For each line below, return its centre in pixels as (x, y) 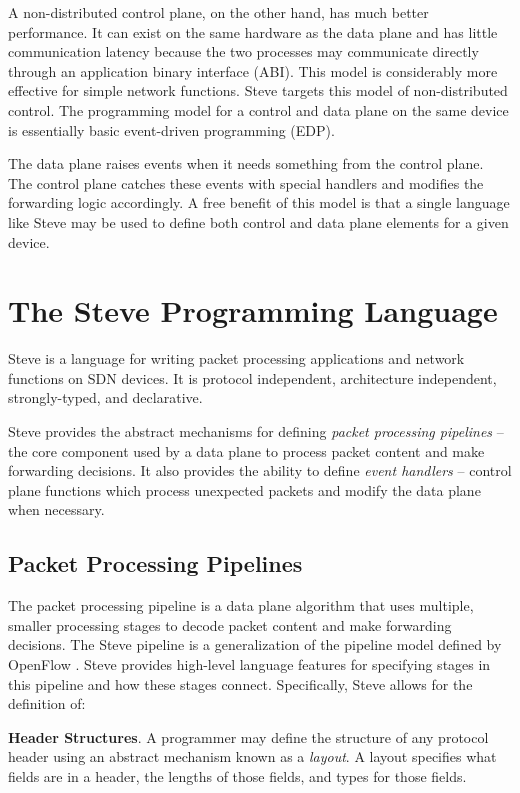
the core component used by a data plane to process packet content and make (246, 450)
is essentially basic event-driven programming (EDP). (171, 129)
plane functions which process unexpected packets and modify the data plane (244, 489)
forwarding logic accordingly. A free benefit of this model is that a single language (259, 202)
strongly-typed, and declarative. (105, 397)
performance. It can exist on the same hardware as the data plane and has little (253, 31)
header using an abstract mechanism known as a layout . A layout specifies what (252, 756)
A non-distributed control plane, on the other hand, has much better (218, 12)
